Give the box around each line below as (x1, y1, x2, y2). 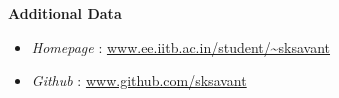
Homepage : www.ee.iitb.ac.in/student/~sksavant (31, 36, 331, 57)
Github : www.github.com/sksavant (31, 70, 247, 91)
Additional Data (8, 3, 122, 23)
